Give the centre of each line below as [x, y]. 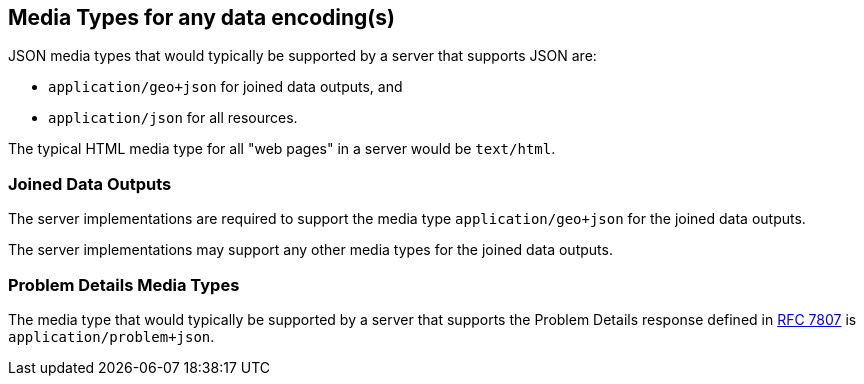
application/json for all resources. [173, 118]
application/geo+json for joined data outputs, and [225, 87]
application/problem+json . [111, 336]
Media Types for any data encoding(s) [201, 17]
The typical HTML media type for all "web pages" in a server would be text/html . [282, 149]
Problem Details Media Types [124, 284]
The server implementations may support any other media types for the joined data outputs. [310, 250]
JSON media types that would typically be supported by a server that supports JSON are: [302, 56]
